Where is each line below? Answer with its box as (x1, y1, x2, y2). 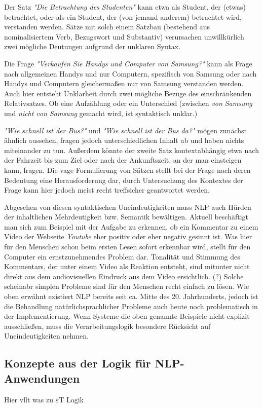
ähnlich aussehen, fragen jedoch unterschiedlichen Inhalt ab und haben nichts (4, 135, 244, 145)
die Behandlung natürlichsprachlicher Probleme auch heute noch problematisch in (4, 301, 258, 311)
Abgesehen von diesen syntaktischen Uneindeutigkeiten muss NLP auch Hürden (4, 201, 251, 212)
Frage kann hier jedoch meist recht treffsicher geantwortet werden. (4, 184, 210, 195)
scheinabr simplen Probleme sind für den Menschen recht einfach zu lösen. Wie (4, 281, 249, 291)
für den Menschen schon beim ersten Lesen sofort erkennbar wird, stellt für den (4, 241, 251, 252)
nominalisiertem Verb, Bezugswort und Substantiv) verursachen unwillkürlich (4, 31, 244, 42)
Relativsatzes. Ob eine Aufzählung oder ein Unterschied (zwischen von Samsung (4, 98, 252, 108)
